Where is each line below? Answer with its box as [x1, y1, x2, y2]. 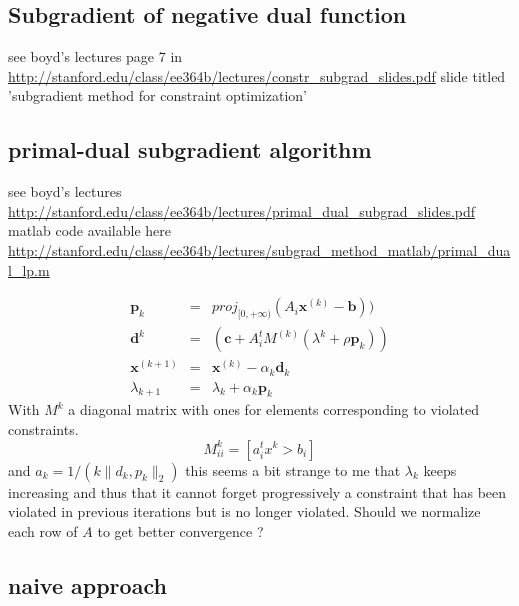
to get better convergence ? [97, 520, 264, 541]
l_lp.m [8, 259, 50, 280]
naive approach [8, 569, 167, 600]
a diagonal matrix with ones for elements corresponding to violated [68, 399, 480, 420]
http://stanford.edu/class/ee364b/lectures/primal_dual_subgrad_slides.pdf [8, 200, 476, 221]
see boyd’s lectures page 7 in [8, 46, 183, 67]
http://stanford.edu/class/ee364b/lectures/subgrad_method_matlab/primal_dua [8, 239, 511, 260]
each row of [8, 520, 78, 541]
